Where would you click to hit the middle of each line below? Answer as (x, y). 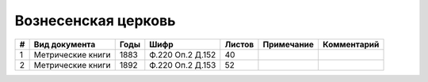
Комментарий (351, 44)
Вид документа (65, 44)
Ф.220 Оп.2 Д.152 (183, 54)
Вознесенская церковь (95, 20)
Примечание (289, 44)
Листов (239, 44)
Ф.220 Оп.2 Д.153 (183, 65)
